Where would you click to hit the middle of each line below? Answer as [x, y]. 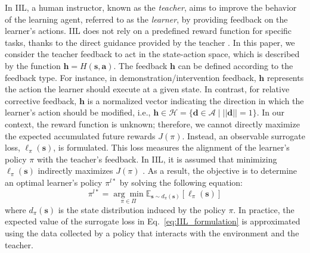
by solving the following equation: [181, 182]
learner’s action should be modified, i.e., [78, 112]
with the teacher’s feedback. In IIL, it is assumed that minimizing [157, 159]
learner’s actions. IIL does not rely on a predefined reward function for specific [148, 31]
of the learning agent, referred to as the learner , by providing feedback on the [146, 19]
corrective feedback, [41, 100]
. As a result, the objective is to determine [220, 171]
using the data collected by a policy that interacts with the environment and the [152, 232]
